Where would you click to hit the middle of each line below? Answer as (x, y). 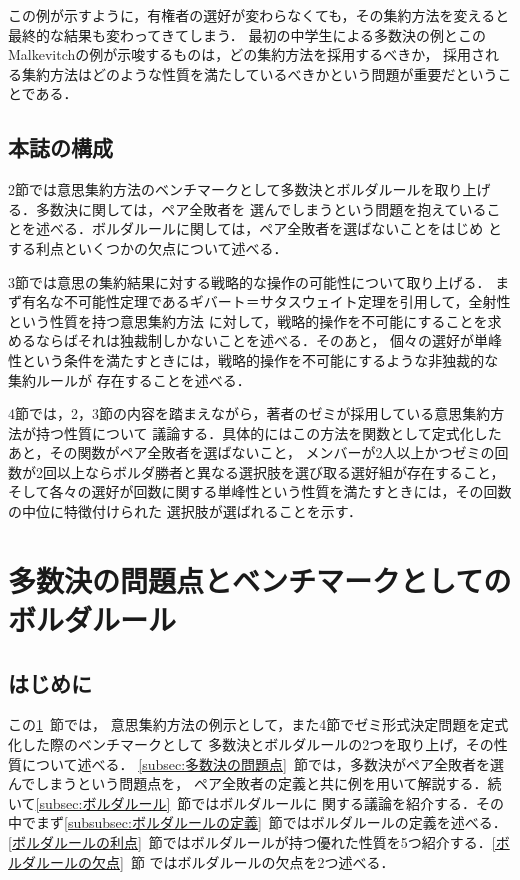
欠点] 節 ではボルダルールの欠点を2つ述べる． (243, 861)
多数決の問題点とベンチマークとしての (260, 579)
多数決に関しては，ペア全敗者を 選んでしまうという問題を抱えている (261, 208)
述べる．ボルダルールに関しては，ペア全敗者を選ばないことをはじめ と (268, 228)
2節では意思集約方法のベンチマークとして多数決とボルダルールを (221, 189)
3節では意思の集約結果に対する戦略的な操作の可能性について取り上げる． (249, 281)
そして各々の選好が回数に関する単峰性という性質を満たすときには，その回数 (260, 491)
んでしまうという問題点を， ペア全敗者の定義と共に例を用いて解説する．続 (255, 783)
